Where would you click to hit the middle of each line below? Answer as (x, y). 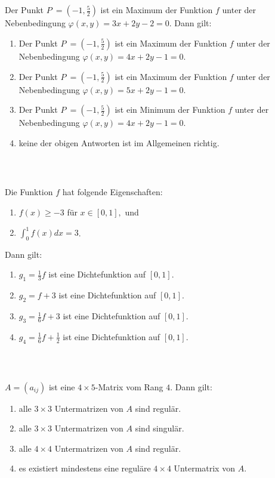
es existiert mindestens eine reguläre (85, 468)
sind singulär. (160, 428)
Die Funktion (29, 192)
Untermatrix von (204, 468)
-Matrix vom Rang (129, 386)
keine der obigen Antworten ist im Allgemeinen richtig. (119, 142)
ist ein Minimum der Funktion (170, 110)
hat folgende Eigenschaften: (112, 192)
